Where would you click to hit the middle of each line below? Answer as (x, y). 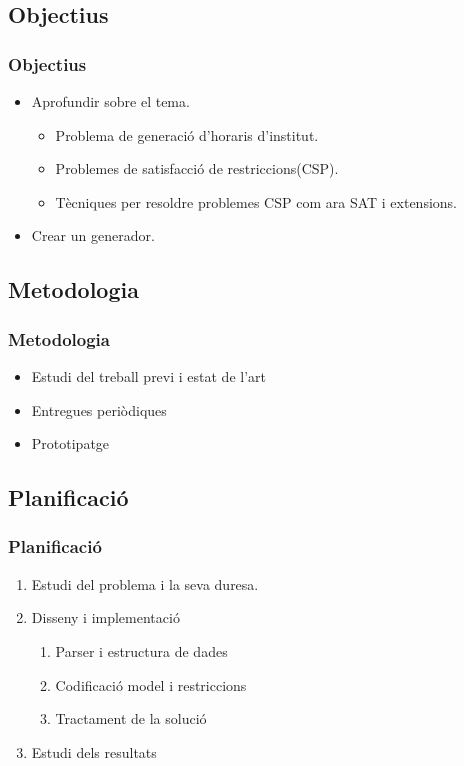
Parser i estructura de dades (141, 650)
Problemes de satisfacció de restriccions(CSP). (197, 168)
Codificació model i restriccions (151, 684)
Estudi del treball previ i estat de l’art (149, 375)
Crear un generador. (93, 235)
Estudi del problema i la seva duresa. (145, 583)
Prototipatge (70, 443)
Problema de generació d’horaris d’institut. (187, 134)
